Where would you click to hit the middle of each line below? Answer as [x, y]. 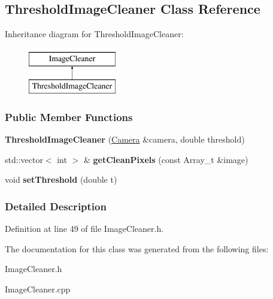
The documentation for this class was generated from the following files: [137, 248]
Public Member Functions [69, 117]
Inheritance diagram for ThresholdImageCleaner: [94, 34]
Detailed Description [56, 206]
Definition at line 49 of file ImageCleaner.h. [84, 229]
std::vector [24, 159]
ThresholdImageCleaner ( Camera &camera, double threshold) [125, 139]
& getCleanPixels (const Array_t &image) [166, 159]
